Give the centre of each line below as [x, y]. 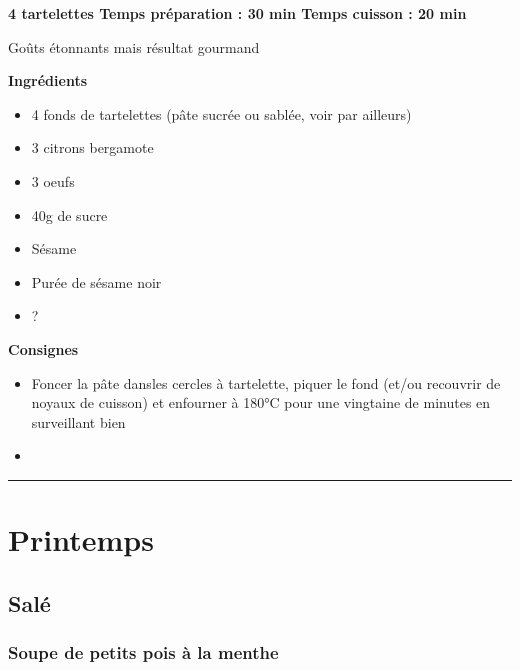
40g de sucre [69, 214]
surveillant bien [78, 421]
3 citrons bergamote [92, 147]
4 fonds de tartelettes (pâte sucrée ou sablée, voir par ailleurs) [221, 113]
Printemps [81, 539]
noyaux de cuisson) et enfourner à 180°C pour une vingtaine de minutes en [261, 402]
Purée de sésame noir [96, 281]
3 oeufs [53, 180]
